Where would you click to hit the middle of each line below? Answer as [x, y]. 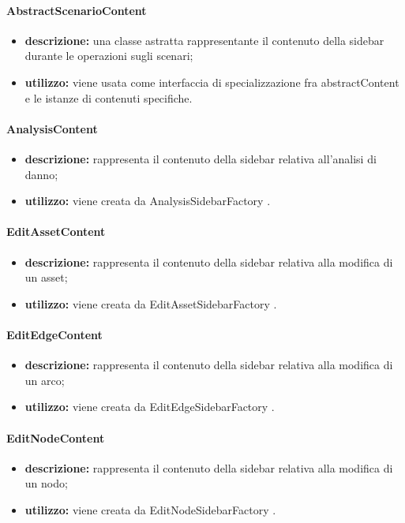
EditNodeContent [56, 437]
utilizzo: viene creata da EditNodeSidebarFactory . [150, 509]
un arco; [45, 380]
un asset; [46, 277]
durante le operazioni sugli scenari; [109, 56]
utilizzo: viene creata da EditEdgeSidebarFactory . [150, 407]
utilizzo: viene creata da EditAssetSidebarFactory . [151, 303]
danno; [41, 174]
